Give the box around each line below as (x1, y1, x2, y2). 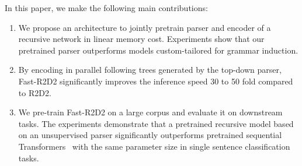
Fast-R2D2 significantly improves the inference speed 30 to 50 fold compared (18, 75, 293, 87)
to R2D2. (18, 86, 51, 98)
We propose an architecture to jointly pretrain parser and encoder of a (18, 21, 271, 33)
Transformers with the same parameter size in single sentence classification (18, 140, 290, 152)
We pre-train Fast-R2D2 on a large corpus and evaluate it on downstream (18, 106, 283, 118)
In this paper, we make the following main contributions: (5, 2, 208, 13)
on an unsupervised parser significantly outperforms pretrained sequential (18, 129, 282, 141)
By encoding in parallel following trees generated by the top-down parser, (18, 63, 282, 76)
